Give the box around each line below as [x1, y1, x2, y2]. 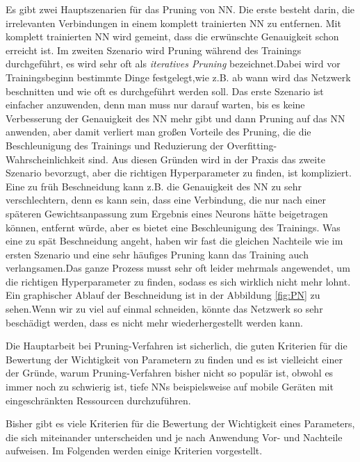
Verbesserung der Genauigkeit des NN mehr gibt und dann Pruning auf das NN [6, 110, 345, 125]
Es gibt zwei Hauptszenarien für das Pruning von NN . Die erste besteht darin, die [6, 2, 355, 16]
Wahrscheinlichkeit [6, 151, 85, 166]
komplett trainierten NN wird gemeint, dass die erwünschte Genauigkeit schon [6, 29, 339, 44]
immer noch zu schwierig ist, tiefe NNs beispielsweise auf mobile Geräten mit [6, 379, 334, 394]
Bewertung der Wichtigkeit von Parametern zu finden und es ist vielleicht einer [6, 352, 343, 366]
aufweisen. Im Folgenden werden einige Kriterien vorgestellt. [6, 443, 263, 458]
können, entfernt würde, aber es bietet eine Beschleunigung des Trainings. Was [6, 220, 341, 234]
